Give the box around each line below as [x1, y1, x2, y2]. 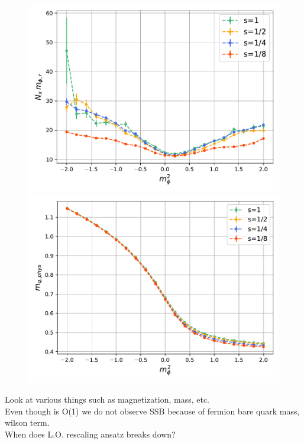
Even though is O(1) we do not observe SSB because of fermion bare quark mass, [5, 404, 300, 417]
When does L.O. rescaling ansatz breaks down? [5, 427, 176, 440]
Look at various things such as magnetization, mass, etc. [5, 393, 209, 406]
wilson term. [5, 416, 50, 429]
